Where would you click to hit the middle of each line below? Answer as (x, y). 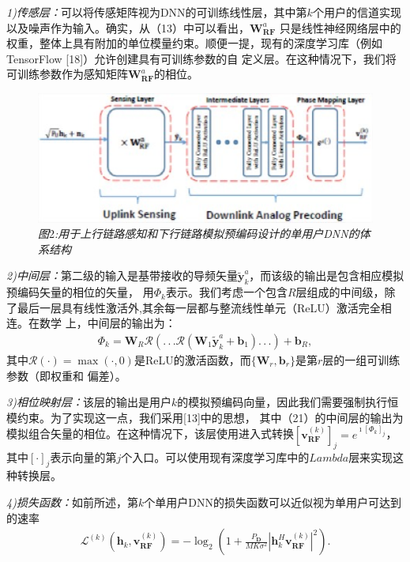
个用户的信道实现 (357, 12)
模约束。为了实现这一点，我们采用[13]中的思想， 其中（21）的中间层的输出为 (205, 417)
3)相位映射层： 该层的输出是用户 (89, 402)
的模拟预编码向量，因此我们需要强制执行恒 (288, 402)
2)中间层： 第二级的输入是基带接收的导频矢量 (122, 275)
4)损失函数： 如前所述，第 (72, 502)
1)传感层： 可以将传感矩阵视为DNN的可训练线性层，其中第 (157, 12)
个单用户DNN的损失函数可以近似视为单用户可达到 (273, 502)
